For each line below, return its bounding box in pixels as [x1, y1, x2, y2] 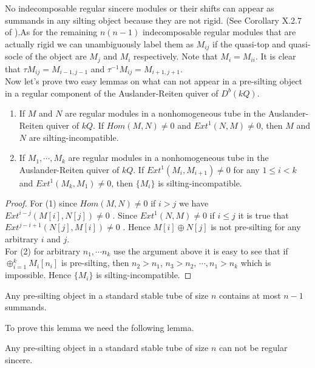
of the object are [25, 50, 87, 63]
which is [240, 256, 271, 269]
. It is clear [255, 50, 296, 63]
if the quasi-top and [212, 37, 286, 50]
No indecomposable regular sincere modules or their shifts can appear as [5, 2, 274, 14]
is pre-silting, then [61, 256, 129, 269]
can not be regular [218, 341, 288, 354]
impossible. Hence [5, 268, 72, 281]
